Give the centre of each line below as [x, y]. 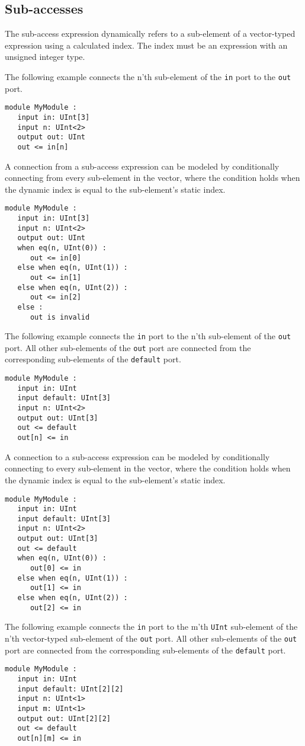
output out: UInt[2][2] [64, 718]
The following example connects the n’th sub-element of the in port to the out [148, 76]
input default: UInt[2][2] [70, 689]
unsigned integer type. [45, 57]
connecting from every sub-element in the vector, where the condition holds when [152, 178]
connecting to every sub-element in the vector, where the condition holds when [148, 468]
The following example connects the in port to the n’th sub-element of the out [148, 336]
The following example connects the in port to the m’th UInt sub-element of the [151, 627]
